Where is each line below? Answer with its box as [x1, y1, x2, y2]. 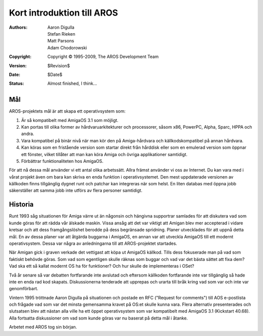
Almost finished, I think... [47, 80, 97, 86]
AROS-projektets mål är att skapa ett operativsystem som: [9, 108, 126, 114]
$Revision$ [47, 62, 70, 68]
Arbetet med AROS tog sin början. [9, 324, 77, 330]
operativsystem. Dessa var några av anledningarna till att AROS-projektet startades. [9, 240, 177, 246]
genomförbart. [9, 286, 38, 292]
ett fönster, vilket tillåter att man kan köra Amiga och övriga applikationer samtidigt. [21, 151, 188, 157]
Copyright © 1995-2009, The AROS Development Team [47, 54, 159, 59]
